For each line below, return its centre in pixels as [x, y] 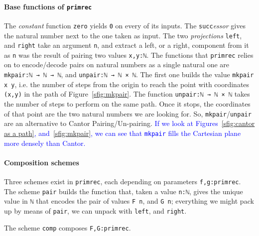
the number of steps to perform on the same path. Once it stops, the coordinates [127, 104]
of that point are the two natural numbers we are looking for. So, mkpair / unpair [128, 113]
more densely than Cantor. [45, 143]
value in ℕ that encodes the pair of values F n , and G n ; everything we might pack [129, 201]
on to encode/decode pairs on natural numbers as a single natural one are [117, 64]
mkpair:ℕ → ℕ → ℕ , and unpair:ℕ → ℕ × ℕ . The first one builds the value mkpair [129, 74]
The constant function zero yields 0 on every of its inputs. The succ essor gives [125, 25]
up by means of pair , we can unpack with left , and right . [95, 210]
